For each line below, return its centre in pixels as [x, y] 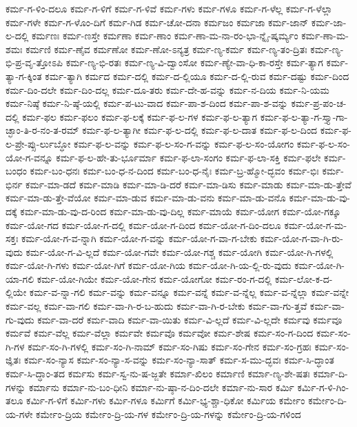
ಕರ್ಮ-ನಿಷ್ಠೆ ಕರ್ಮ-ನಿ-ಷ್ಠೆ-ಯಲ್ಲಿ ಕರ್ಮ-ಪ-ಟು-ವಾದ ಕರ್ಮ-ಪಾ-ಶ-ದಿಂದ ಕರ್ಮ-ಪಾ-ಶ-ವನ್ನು [147, 103]
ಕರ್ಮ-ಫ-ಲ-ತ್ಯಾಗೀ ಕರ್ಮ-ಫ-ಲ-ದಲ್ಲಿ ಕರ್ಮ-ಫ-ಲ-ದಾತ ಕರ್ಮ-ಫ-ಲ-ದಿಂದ [200, 130]
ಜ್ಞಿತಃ [13, 360]
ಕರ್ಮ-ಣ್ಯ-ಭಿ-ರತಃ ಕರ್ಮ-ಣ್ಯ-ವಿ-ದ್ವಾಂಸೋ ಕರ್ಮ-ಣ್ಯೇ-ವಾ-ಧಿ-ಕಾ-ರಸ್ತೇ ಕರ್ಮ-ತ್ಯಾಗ [194, 62]
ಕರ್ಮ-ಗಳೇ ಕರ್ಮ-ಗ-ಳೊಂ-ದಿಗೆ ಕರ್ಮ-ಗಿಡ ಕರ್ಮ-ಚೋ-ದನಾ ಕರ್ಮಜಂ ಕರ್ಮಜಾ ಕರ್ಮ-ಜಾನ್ [157, 22]
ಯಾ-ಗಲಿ [20, 278]
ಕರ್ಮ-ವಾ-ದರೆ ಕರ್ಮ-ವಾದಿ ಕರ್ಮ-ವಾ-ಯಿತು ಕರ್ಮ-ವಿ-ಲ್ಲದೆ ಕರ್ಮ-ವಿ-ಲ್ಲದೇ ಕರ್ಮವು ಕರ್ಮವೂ [190, 319]
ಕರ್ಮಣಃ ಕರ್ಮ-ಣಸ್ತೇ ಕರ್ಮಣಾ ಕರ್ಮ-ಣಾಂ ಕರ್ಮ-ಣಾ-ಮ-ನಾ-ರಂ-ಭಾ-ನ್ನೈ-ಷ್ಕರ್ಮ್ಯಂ [165, 36]
